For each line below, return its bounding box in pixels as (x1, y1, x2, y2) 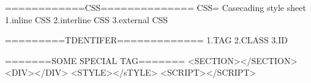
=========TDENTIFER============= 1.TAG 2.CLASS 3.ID (5, 34, 288, 46)
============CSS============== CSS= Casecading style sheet (5, 1, 306, 13)
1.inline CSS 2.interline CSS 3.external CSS (5, 13, 168, 26)
